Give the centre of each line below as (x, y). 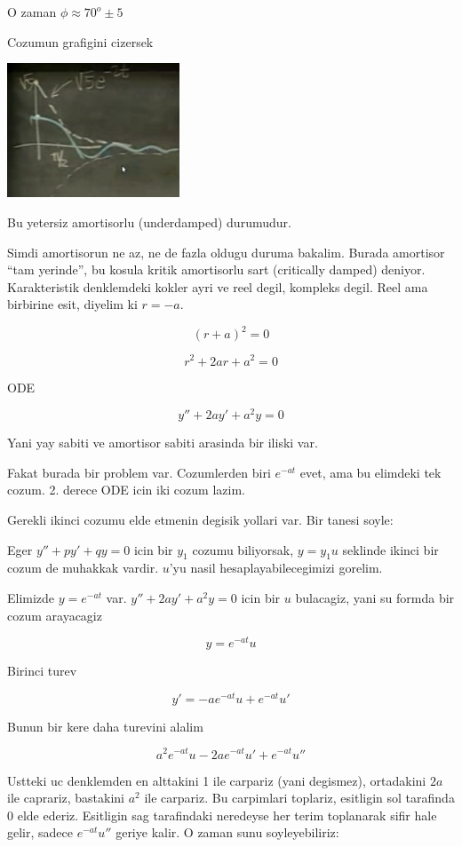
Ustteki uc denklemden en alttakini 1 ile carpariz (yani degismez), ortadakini (217, 780)
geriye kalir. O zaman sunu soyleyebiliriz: (227, 832)
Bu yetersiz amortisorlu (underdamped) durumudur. (149, 222)
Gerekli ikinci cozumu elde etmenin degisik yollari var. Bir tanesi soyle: (200, 519)
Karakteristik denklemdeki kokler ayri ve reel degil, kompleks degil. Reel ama (218, 286)
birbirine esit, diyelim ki (72, 304)
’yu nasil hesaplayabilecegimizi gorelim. (276, 568)
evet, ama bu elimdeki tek (370, 472)
